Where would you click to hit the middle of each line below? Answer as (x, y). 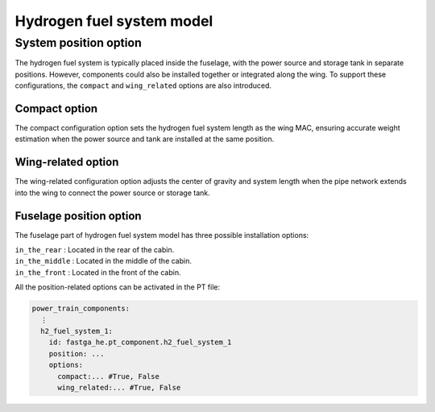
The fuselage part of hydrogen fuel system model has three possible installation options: (162, 235)
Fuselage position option (78, 216)
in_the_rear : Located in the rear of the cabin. (95, 250)
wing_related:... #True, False (119, 387)
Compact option (56, 108)
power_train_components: (81, 309)
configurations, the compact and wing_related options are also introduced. (143, 85)
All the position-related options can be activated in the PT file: (118, 287)
